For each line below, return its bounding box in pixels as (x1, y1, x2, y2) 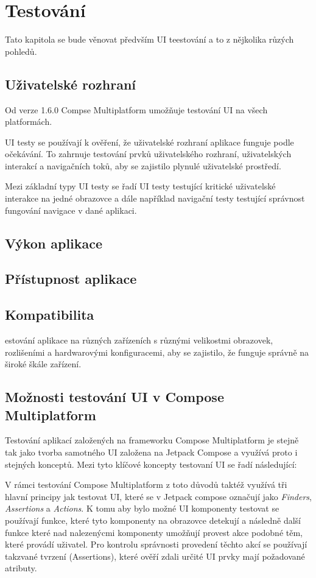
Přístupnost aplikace (5, 269, 137, 288)
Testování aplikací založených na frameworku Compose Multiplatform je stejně (5, 434, 299, 446)
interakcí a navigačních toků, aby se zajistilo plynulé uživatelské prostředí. (5, 159, 281, 172)
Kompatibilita (5, 305, 94, 324)
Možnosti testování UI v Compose (5, 387, 224, 406)
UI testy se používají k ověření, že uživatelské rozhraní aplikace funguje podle (5, 135, 294, 148)
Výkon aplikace (5, 233, 103, 252)
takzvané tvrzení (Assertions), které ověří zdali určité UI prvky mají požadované (5, 549, 305, 562)
